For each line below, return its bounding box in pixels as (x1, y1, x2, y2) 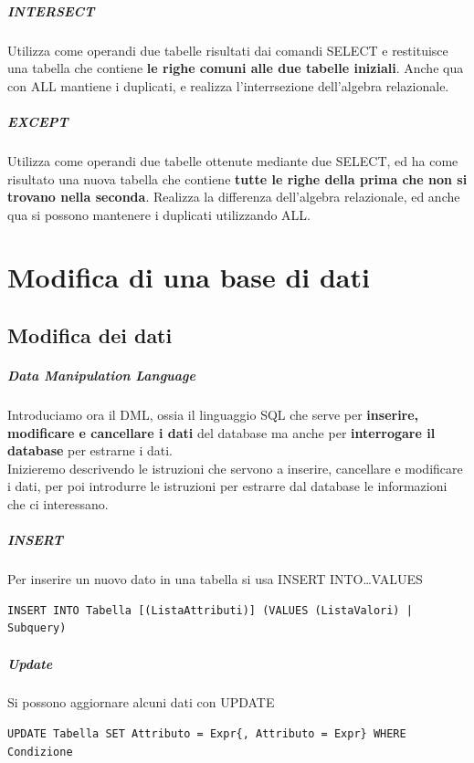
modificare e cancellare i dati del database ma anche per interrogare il (7, 423, 436, 442)
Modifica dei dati (7, 321, 173, 350)
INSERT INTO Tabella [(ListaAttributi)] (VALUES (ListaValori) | (7, 603, 413, 617)
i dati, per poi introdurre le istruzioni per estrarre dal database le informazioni (7, 476, 448, 496)
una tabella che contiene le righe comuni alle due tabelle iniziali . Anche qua (7, 58, 464, 78)
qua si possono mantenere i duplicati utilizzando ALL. (7, 204, 311, 224)
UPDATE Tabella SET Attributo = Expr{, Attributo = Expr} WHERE (7, 727, 406, 741)
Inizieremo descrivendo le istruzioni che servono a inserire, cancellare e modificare (7, 458, 463, 477)
